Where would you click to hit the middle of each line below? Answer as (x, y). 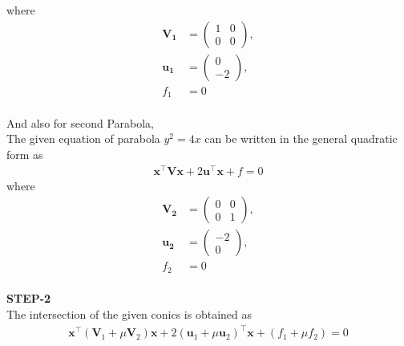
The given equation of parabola (83, 138)
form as (25, 154)
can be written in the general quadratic (301, 138)
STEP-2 (29, 298)
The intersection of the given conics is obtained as (129, 313)
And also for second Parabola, (81, 122)
